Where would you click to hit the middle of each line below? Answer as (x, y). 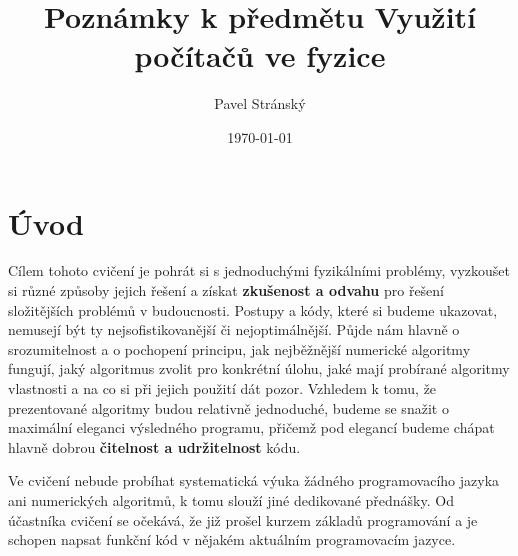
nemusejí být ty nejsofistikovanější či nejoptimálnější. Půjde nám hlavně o (234, 329)
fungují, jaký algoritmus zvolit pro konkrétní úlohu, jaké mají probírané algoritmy (259, 368)
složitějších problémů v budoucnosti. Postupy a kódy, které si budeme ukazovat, (253, 309)
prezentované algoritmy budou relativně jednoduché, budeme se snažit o (228, 407)
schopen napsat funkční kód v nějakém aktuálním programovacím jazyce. (232, 539)
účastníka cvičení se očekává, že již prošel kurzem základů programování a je (243, 519)
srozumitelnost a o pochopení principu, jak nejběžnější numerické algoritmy (239, 348)
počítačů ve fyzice (260, 55)
